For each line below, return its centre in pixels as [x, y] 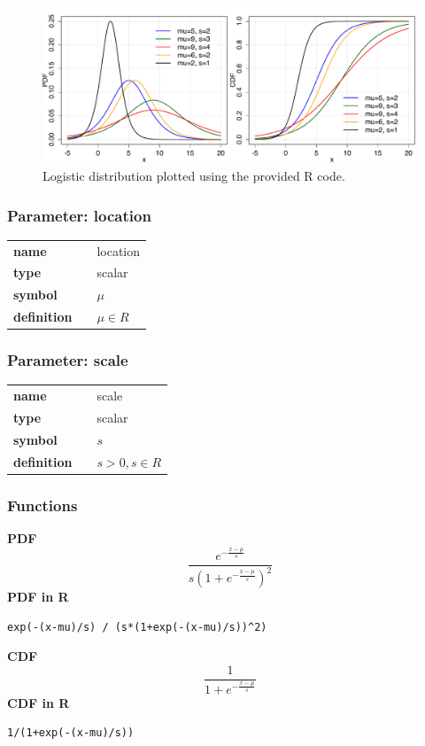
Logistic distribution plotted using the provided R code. [194, 175]
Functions [42, 505]
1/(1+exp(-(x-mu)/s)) [71, 733]
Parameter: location [79, 215]
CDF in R [39, 702]
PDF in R [38, 597]
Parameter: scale [68, 360]
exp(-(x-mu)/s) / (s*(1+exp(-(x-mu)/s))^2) [137, 627]
